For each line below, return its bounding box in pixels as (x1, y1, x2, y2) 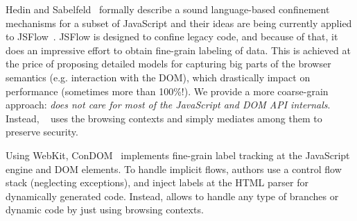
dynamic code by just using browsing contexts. (6, 202, 204, 217)
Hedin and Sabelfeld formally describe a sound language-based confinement (6, 2, 330, 16)
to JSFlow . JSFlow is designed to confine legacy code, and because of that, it (6, 29, 338, 44)
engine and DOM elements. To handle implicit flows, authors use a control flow (6, 161, 342, 176)
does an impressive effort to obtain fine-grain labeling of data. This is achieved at (6, 42, 351, 57)
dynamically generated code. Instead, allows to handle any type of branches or (6, 188, 339, 203)
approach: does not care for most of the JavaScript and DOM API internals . (6, 97, 331, 112)
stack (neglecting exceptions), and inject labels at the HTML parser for (6, 175, 308, 190)
